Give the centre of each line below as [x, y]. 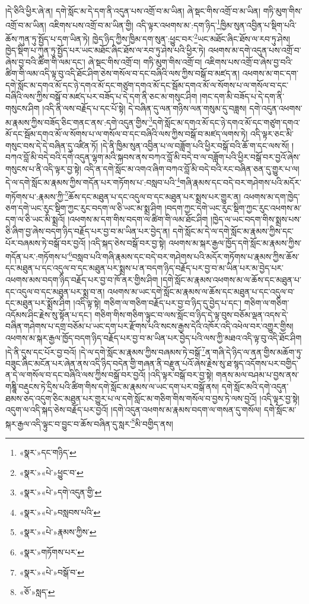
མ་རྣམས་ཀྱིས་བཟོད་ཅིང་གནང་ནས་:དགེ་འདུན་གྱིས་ [77, 122]
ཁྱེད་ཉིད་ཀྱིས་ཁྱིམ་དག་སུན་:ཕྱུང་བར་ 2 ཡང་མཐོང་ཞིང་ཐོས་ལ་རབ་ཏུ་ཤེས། [191, 37]
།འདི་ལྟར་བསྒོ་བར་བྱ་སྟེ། [181, 375]
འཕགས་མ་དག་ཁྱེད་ [272, 196]
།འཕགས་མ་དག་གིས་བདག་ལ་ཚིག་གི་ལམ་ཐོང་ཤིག [138, 219]
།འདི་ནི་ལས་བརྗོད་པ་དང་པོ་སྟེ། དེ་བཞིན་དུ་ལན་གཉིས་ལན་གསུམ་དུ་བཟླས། [144, 108]
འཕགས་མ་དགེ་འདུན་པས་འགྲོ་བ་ [254, 50]
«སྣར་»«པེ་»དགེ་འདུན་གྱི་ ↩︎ [60, 492]
